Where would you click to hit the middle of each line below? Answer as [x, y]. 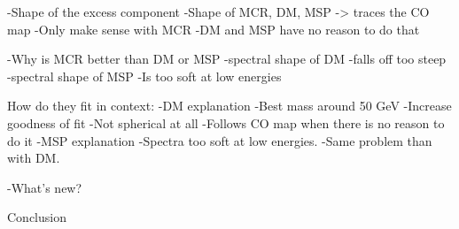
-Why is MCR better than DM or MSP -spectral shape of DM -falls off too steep [227, 59]
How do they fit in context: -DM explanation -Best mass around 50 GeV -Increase [229, 106]
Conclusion [37, 217]
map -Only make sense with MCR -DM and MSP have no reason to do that [214, 29]
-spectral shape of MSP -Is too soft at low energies [144, 76]
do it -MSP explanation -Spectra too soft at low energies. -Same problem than [220, 140]
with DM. [34, 158]
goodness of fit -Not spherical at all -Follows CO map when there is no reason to [226, 122]
